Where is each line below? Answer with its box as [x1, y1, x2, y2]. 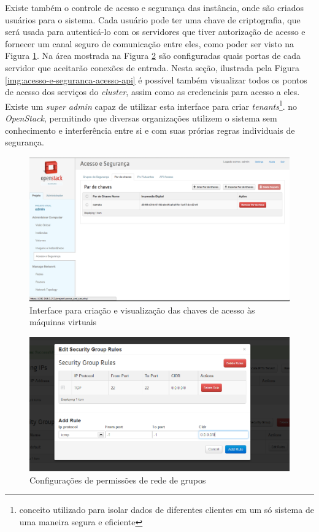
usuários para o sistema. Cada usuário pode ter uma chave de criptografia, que [5, 13, 301, 26]
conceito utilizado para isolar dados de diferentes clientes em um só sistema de [19, 503, 314, 516]
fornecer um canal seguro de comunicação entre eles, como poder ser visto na [5, 37, 294, 50]
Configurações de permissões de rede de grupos [29, 473, 206, 486]
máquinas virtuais [29, 315, 97, 328]
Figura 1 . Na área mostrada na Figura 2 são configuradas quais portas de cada [5, 49, 301, 62]
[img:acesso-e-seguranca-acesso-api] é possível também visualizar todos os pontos [5, 73, 307, 86]
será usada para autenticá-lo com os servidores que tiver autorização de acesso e [5, 25, 306, 38]
